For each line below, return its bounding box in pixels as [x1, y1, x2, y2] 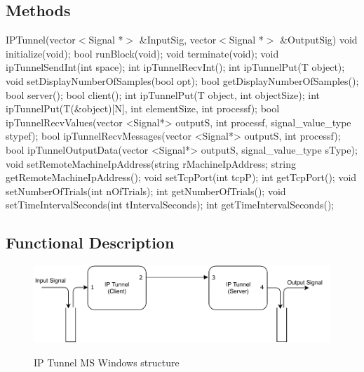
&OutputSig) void [280, 32, 358, 47]
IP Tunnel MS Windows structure [34, 354, 180, 369]
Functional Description [6, 232, 175, 253]
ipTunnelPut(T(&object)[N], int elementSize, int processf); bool [6, 101, 280, 116]
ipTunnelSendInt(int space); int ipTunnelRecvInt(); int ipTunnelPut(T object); [6, 60, 345, 74]
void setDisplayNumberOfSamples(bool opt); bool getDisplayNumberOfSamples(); [6, 73, 359, 88]
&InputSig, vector [139, 32, 217, 47]
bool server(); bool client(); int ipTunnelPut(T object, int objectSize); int [6, 87, 321, 102]
